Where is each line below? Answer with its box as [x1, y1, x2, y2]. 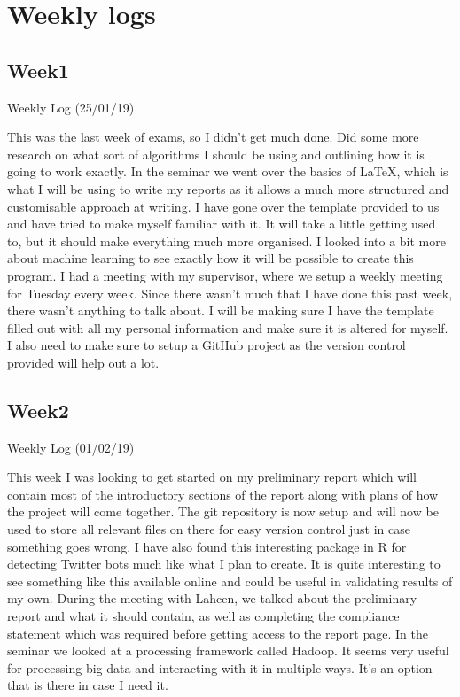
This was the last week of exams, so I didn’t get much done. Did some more [7, 128, 419, 146]
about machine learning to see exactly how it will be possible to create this [7, 249, 414, 267]
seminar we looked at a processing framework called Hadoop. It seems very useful [7, 641, 449, 660]
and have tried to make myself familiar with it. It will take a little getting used [7, 214, 436, 233]
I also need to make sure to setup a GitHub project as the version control [7, 336, 406, 354]
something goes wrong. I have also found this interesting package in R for [7, 537, 407, 555]
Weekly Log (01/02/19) [7, 438, 135, 456]
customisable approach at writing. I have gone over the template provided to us [7, 197, 440, 215]
